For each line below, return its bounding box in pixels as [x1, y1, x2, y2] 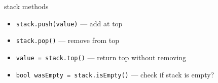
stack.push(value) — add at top [16, 18, 123, 28]
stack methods [4, 1, 49, 11]
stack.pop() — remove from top [16, 35, 120, 46]
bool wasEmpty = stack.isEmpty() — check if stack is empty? [16, 69, 214, 79]
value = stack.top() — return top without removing [16, 52, 187, 62]
